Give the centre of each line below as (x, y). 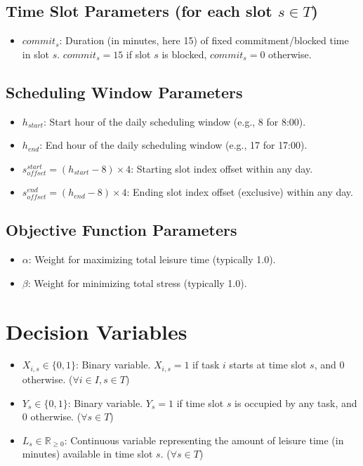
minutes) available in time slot (87, 454)
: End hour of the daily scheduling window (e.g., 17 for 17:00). (173, 145)
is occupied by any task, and (296, 402)
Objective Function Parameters (121, 230)
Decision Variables (97, 331)
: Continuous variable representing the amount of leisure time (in (204, 440)
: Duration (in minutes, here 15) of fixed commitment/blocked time (204, 40)
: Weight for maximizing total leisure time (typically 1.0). (152, 259)
